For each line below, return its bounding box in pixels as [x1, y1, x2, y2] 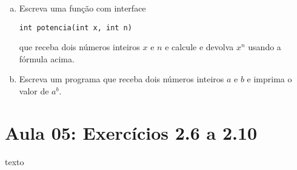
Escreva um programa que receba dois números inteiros [19, 73, 224, 85]
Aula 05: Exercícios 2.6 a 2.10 [5, 120, 258, 145]
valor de [19, 85, 49, 97]
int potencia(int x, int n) [19, 23, 132, 32]
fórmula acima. [19, 52, 75, 65]
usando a [248, 41, 281, 53]
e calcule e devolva [165, 41, 234, 53]
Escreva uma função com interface [19, 2, 146, 14]
